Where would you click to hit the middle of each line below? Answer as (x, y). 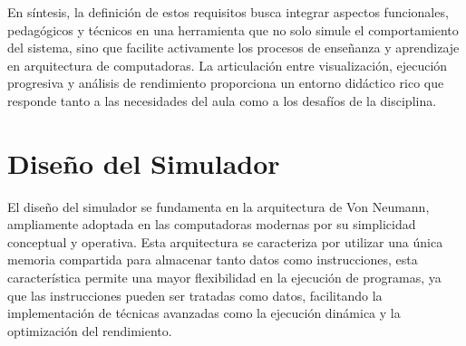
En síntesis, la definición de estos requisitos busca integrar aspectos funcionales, (228, 12)
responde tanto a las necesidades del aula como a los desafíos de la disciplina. (222, 100)
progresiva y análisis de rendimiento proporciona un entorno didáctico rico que (226, 83)
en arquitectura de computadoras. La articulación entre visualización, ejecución (228, 65)
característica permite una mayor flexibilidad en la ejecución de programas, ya (224, 278)
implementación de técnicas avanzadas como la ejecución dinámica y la (204, 313)
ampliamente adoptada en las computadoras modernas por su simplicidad (212, 224)
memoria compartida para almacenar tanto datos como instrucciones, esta (213, 259)
